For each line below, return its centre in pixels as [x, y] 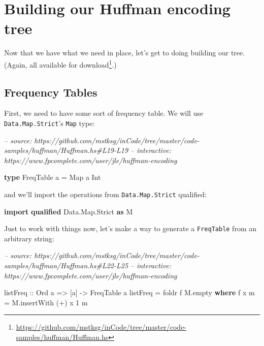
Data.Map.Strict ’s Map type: [49, 123]
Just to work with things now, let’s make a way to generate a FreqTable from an [130, 228]
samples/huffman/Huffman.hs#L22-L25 [66, 265]
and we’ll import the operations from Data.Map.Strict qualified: [105, 194]
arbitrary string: [29, 238]
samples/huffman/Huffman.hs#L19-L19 [66, 150]
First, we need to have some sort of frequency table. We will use [104, 113]
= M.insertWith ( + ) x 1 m [46, 302]
